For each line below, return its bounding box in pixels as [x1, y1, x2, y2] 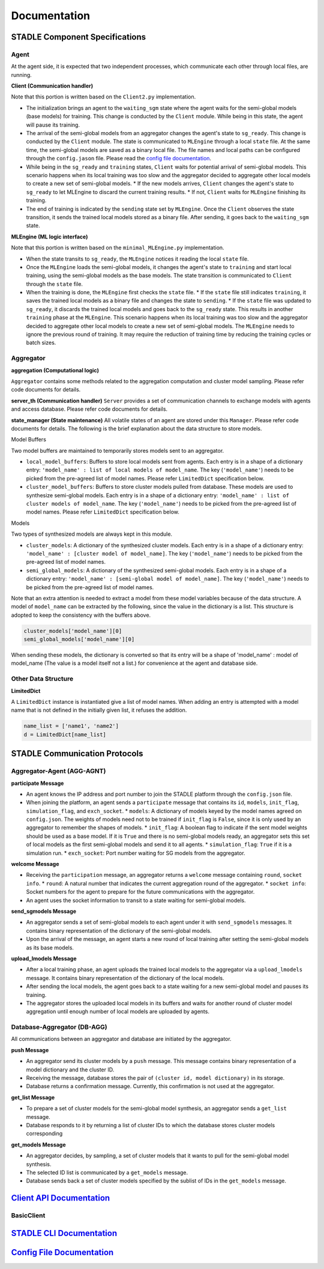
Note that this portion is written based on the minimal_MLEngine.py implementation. [11, 244, 224, 252]
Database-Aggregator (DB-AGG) [11, 1023, 107, 1031]
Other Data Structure [11, 674, 74, 683]
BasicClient [11, 1211, 46, 1220]
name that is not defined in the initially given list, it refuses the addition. [11, 706, 187, 714]
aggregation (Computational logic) [11, 366, 99, 374]
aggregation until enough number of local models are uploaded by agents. [26, 1008, 210, 1015]
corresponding [26, 1130, 63, 1137]
